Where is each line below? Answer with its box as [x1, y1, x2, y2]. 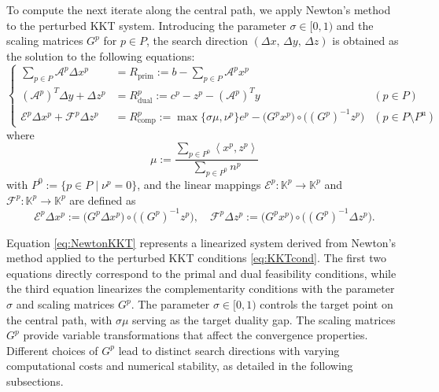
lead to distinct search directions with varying [118, 342, 340, 358]
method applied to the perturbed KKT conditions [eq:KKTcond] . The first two [6, 250, 386, 266]
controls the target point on [260, 296, 393, 312]
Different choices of [6, 342, 98, 358]
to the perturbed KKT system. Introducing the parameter [6, 17, 286, 33]
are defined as [69, 191, 136, 208]
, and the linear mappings [137, 176, 261, 192]
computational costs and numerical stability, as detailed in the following [6, 357, 353, 374]
